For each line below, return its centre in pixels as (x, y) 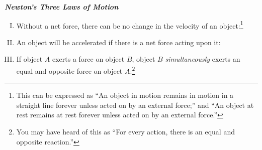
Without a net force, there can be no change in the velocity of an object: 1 (130, 25)
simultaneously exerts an (203, 59)
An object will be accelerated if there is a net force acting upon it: (118, 42)
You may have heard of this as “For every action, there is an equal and (125, 132)
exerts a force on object (88, 59)
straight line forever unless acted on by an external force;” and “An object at (135, 105)
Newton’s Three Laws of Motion (62, 7)
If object (29, 59)
